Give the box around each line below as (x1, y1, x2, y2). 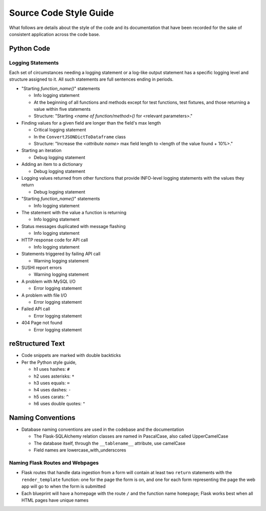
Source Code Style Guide (9, 7, 114, 18)
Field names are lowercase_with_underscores (33, 447, 127, 453)
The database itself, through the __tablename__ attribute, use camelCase (33, 440, 186, 446)
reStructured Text (9, 340, 65, 348)
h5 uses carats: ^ (33, 394, 69, 400)
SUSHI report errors (21, 265, 62, 271)
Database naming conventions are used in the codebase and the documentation (21, 426, 184, 433)
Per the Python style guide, (21, 359, 77, 365)
